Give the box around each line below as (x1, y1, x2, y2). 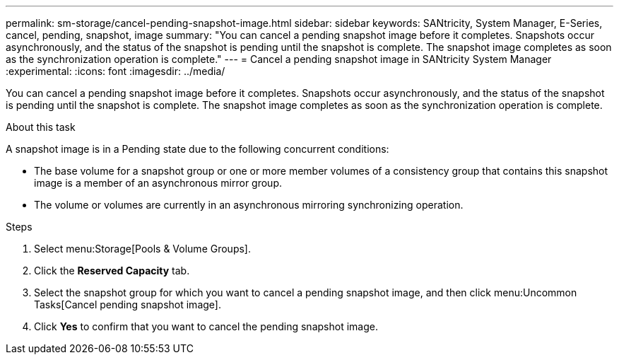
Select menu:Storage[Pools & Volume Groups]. (34, 243, 251, 255)
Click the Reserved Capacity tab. (34, 265, 190, 277)
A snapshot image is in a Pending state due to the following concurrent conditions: (6, 143, 389, 155)
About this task (6, 121, 76, 133)
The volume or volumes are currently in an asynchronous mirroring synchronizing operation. (34, 199, 464, 211)
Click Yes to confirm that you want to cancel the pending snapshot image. (34, 320, 378, 332)
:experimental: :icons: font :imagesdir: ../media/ (6, 65, 225, 77)
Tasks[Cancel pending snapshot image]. (34, 298, 221, 310)
